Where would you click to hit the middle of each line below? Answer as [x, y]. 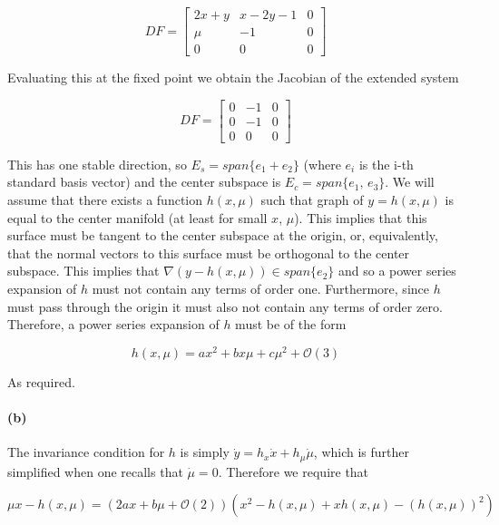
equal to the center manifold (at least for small [137, 217]
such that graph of [312, 199]
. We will [410, 182]
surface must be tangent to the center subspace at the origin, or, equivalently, [223, 235]
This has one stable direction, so [97, 164]
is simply [205, 452]
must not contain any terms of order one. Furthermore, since [260, 288]
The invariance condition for [86, 452]
